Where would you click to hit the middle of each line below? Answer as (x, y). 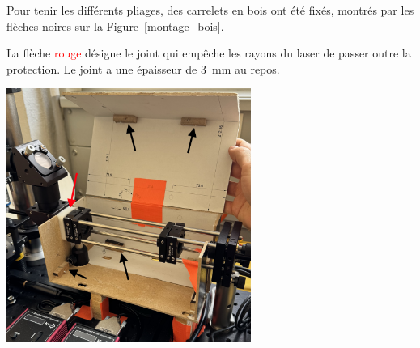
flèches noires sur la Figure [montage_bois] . (115, 25)
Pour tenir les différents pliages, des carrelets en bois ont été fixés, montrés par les (210, 10)
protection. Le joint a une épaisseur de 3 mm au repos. (143, 68)
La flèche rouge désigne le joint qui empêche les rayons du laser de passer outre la (209, 53)
